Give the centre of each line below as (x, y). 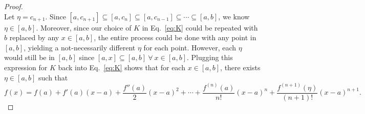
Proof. (14, 6)
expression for (26, 67)
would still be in (29, 57)
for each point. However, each (190, 47)
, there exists (240, 67)
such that (53, 77)
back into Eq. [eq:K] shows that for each (122, 67)
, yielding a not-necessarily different (80, 47)
